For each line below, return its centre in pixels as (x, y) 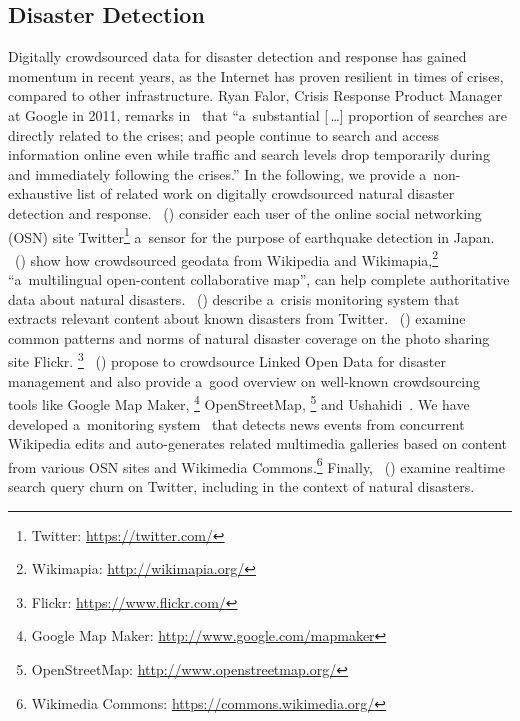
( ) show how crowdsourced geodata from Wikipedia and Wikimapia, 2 (226, 258)
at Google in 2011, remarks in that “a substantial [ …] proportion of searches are (257, 114)
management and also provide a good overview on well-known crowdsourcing (244, 380)
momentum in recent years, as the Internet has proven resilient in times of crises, (256, 75)
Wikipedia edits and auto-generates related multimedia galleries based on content (257, 443)
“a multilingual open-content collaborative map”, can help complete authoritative (259, 279)
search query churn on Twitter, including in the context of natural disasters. (241, 485)
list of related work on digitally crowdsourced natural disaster (265, 193)
